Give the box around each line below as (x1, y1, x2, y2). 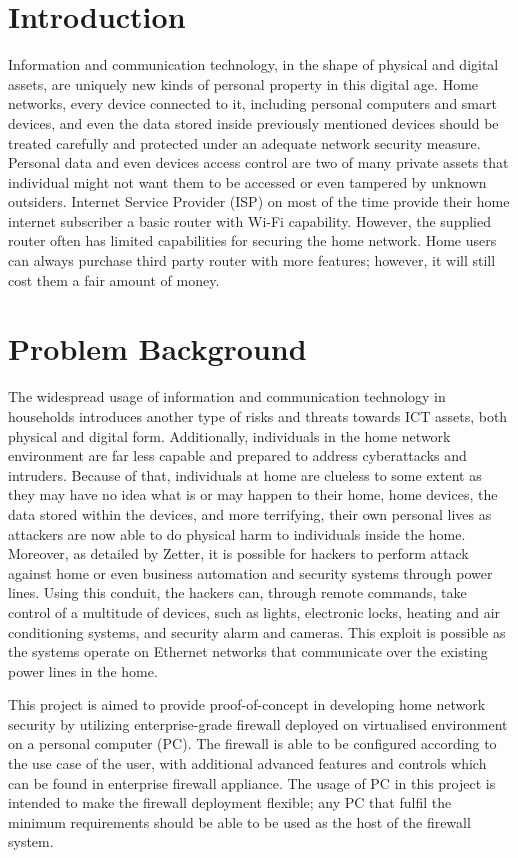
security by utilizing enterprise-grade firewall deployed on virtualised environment (8, 713, 508, 734)
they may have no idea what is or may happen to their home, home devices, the (8, 484, 498, 505)
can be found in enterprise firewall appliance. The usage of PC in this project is (8, 772, 496, 793)
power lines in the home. (8, 660, 158, 681)
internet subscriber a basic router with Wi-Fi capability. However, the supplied (8, 210, 491, 231)
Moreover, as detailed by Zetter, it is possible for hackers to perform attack (8, 543, 469, 564)
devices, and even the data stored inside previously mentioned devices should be (8, 112, 499, 133)
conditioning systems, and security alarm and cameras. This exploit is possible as (8, 621, 506, 642)
